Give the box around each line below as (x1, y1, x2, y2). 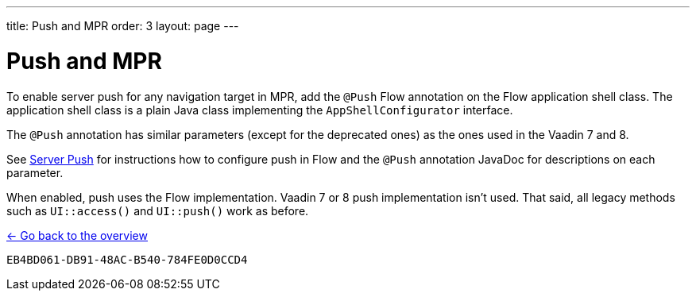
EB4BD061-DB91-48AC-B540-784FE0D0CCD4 (6, 253, 248, 266)
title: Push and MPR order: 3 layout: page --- (6, 19, 239, 33)
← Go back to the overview (6, 228, 148, 242)
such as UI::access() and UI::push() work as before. (6, 203, 309, 218)
